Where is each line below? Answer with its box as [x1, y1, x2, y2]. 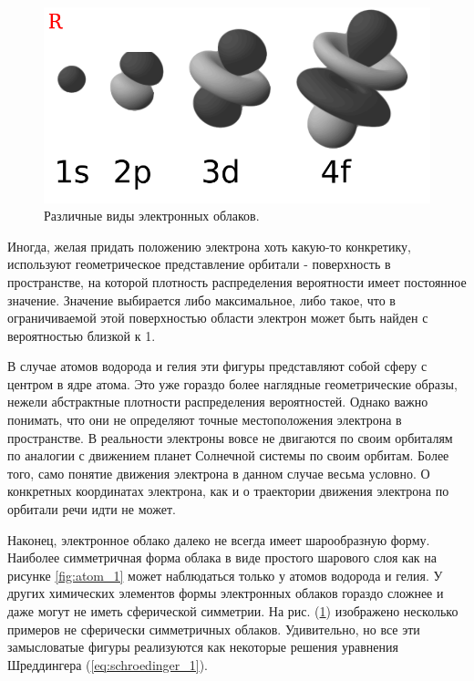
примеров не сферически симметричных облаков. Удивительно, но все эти [7, 619, 420, 638]
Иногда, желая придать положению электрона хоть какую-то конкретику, [7, 236, 411, 255]
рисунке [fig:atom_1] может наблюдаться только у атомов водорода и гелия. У [7, 565, 443, 584]
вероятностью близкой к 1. [7, 325, 156, 345]
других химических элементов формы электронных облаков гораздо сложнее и [7, 583, 444, 603]
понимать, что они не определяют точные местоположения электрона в [7, 410, 402, 429]
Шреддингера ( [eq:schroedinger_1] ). [7, 655, 208, 674]
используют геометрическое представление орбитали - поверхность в [7, 254, 391, 273]
